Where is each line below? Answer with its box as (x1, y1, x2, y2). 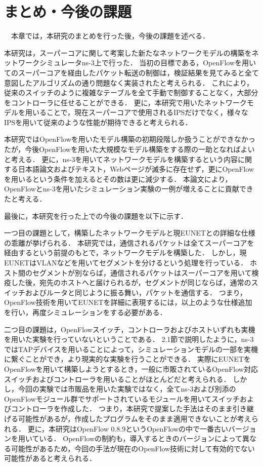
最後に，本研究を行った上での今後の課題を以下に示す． (4, 210, 188, 221)
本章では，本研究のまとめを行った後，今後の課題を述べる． (11, 30, 209, 41)
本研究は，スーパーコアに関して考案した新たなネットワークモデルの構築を (4, 47, 252, 58)
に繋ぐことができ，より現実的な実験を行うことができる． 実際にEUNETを (4, 354, 251, 364)
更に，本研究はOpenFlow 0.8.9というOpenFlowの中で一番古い (27, 423, 229, 434)
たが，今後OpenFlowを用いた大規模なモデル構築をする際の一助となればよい (4, 144, 255, 154)
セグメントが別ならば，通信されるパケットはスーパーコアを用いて (32, 267, 252, 278)
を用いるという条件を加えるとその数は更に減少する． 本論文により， (4, 173, 232, 184)
